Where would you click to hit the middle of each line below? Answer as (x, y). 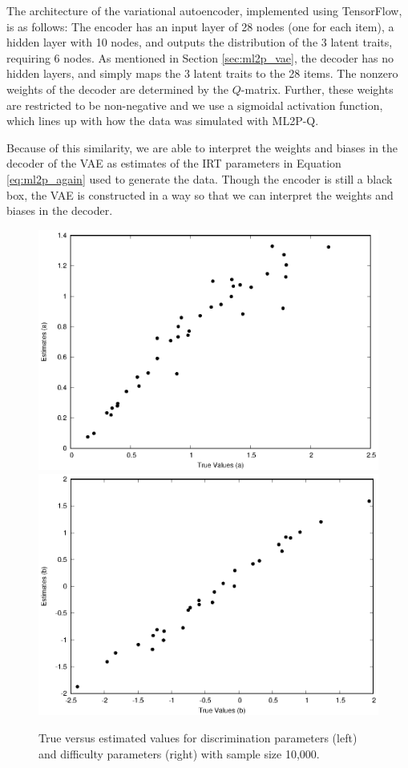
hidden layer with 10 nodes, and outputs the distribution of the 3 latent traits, (200, 42)
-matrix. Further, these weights (317, 89)
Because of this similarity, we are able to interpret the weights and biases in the (202, 147)
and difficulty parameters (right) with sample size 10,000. (179, 753)
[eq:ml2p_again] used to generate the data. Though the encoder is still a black (200, 178)
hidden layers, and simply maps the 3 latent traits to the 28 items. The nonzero (202, 73)
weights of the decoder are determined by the (118, 89)
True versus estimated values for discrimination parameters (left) (198, 737)
